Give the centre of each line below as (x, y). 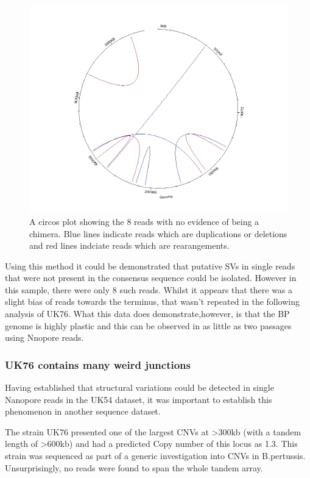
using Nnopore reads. (44, 337)
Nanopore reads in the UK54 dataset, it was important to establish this (139, 399)
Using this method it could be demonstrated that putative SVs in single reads (150, 266)
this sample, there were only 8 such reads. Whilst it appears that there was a (149, 289)
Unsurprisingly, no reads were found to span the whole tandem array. (134, 467)
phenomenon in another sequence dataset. (83, 411)
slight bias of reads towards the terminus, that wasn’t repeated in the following (153, 301)
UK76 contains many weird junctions (98, 364)
